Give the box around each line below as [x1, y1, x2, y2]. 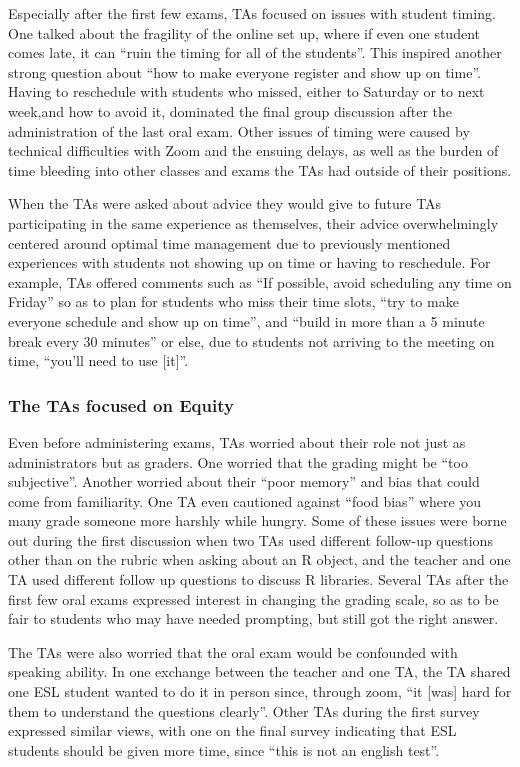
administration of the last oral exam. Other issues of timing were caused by [8, 120, 470, 141]
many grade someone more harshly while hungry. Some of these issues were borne [8, 510, 507, 531]
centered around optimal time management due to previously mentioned [8, 232, 451, 253]
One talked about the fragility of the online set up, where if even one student [8, 22, 480, 43]
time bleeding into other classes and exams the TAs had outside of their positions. [8, 159, 512, 180]
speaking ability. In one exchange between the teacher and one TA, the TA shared [8, 661, 511, 682]
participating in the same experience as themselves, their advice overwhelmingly [8, 212, 499, 233]
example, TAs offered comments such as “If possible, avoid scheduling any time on [8, 271, 512, 292]
